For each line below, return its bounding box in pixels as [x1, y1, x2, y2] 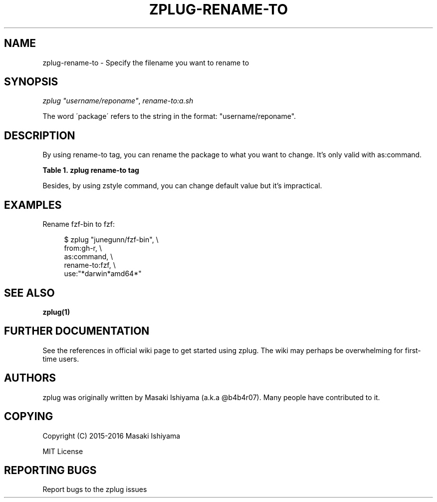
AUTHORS [4, 372, 56, 385]
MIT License [42, 447, 83, 456]
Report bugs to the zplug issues [42, 485, 147, 494]
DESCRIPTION [4, 129, 75, 142]
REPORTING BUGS [4, 464, 97, 477]
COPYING [4, 410, 53, 423]
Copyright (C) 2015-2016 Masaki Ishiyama [42, 431, 181, 440]
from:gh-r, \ [64, 244, 102, 253]
